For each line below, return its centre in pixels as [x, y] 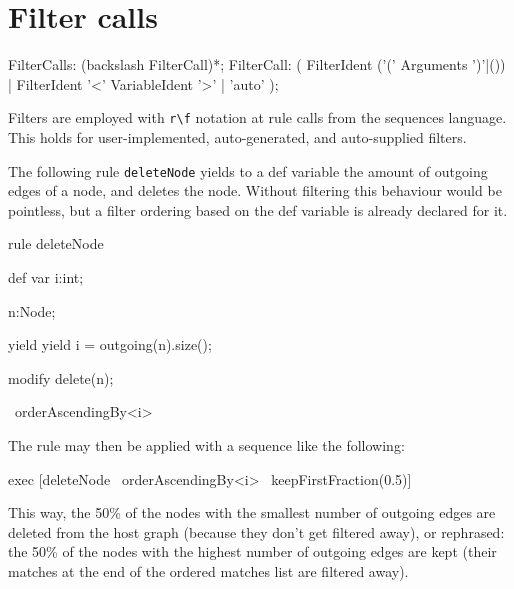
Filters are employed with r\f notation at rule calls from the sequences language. [257, 117]
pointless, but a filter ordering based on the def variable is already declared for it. [258, 209]
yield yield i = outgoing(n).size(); [110, 344]
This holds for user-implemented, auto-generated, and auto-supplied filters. [237, 136]
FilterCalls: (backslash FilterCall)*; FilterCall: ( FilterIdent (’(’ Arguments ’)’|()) [257, 64]
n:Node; [32, 310]
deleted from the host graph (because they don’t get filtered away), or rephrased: [256, 531]
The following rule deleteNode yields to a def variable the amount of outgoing [248, 170]
